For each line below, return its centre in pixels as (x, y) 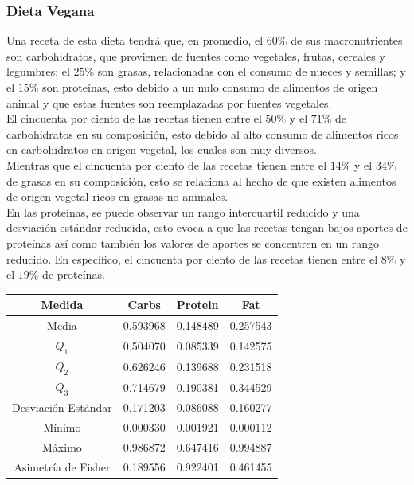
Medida (62, 305)
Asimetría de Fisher (62, 466)
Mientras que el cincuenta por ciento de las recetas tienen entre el (167, 164)
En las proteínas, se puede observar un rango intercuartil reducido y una (183, 211)
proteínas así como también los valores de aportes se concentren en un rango (193, 242)
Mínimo (62, 426)
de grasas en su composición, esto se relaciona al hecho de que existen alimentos (201, 180)
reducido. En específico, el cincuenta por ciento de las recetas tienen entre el (192, 258)
